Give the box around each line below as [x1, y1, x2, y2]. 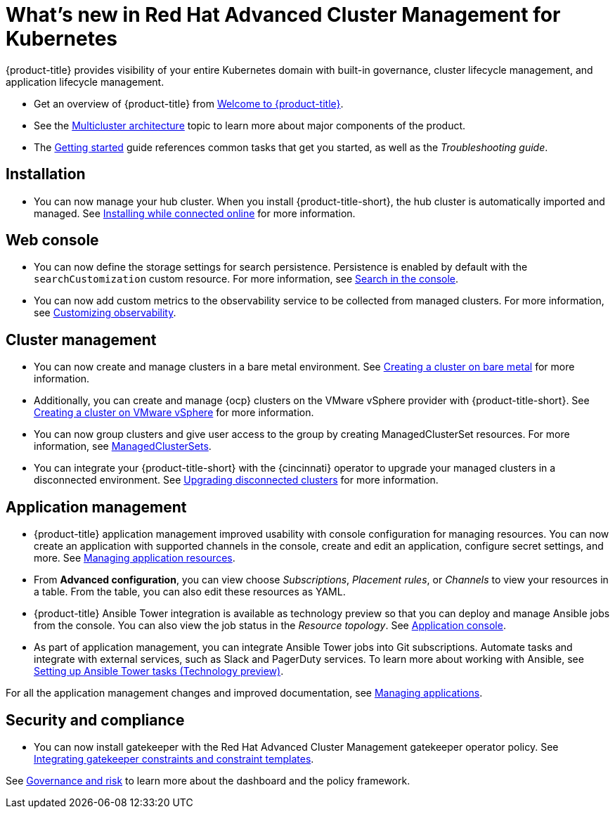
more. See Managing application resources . [34, 552, 235, 564]
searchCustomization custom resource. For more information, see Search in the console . [34, 273, 459, 285]
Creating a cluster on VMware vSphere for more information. [34, 406, 314, 419]
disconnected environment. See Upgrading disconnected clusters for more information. [34, 474, 439, 486]
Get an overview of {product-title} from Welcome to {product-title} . [34, 97, 344, 110]
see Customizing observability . [34, 306, 176, 319]
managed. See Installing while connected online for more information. [34, 207, 356, 219]
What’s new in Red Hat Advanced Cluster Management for [6, 3, 561, 27]
